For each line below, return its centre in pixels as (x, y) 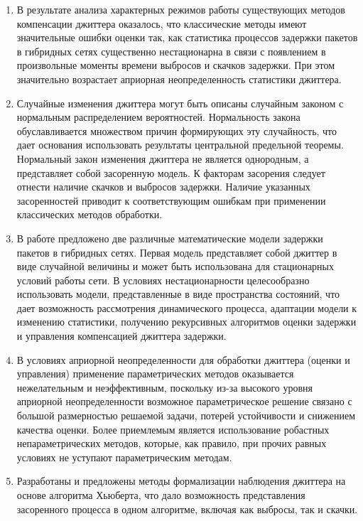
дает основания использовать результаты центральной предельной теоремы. (180, 145)
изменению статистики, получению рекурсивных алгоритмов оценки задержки (186, 322)
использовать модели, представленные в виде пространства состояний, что (178, 294)
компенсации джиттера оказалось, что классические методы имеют (162, 23)
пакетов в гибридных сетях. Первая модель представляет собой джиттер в (177, 252)
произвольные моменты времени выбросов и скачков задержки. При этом (176, 65)
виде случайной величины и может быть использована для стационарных (175, 266)
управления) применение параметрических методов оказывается (155, 374)
